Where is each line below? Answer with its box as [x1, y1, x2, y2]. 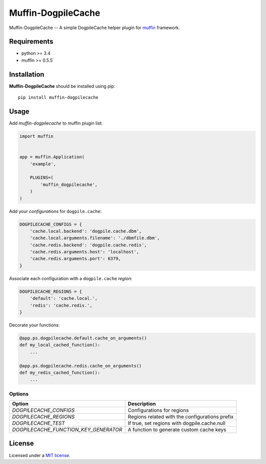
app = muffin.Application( [19, 154, 85, 160]
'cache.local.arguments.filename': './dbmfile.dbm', [30, 235, 160, 241]
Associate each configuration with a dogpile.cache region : [9, 275, 133, 281]
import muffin [19, 134, 54, 139]
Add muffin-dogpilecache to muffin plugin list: [9, 120, 103, 126]
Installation [9, 70, 44, 78]
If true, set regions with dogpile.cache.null [128, 420, 226, 427]
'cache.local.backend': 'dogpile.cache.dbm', [30, 228, 142, 234]
